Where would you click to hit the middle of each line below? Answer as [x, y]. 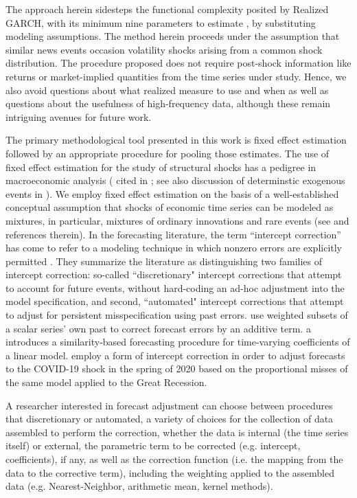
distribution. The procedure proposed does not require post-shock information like [178, 63]
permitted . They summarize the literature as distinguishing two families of [164, 261]
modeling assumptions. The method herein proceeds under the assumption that [173, 36]
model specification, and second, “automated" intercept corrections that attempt [175, 301]
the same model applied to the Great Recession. [106, 382]
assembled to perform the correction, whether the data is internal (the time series [177, 432]
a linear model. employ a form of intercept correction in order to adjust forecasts [175, 355]
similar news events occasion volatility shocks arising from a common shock [164, 49]
